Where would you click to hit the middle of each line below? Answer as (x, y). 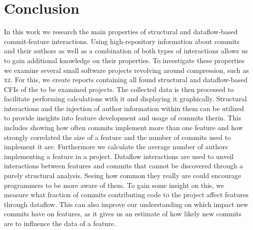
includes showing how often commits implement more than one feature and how (124, 127)
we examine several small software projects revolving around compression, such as (126, 70)
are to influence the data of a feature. (60, 223)
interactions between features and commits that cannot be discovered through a (124, 166)
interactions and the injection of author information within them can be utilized (124, 108)
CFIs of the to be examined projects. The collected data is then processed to (119, 89)
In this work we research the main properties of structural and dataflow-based (121, 32)
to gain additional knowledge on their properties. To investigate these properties (124, 60)
